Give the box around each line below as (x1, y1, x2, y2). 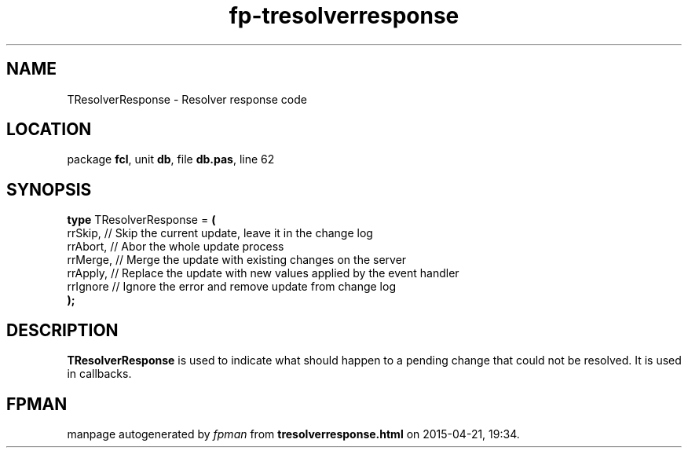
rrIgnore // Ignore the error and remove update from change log (67, 280, 396, 294)
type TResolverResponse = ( (67, 213, 216, 227)
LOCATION (6, 119, 92, 140)
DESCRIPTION (6, 320, 119, 340)
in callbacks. (67, 367, 132, 381)
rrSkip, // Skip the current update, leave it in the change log (67, 226, 373, 240)
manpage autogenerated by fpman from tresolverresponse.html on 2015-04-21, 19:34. (67, 427, 520, 441)
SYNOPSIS (6, 179, 92, 200)
